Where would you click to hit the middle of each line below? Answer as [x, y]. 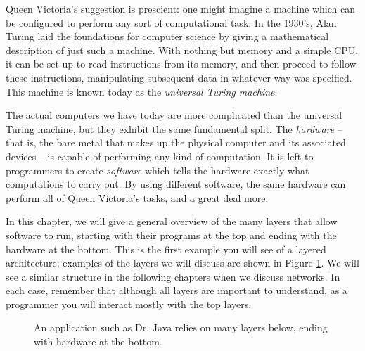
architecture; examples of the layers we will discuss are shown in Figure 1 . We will [182, 263]
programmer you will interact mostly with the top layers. [129, 304]
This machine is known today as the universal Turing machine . [142, 91]
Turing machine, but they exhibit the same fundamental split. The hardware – [174, 128]
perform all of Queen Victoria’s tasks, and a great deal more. [137, 197]
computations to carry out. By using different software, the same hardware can [176, 184]
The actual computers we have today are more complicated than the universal [174, 115]
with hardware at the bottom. [98, 342]
